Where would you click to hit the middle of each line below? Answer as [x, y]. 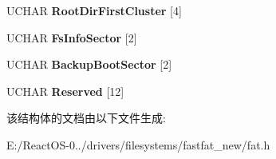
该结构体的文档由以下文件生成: [86, 118]
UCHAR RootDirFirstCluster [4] [94, 10]
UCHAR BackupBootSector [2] [89, 64]
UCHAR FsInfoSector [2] [72, 37]
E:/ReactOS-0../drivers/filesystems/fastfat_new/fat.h [138, 144]
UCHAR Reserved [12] [65, 91]
